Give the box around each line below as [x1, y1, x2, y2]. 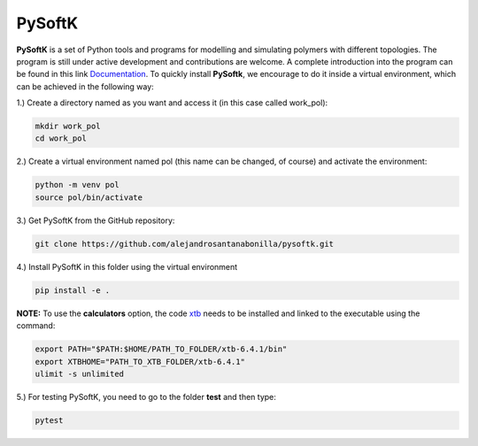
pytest [35, 415, 64, 425]
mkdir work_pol [35, 121, 101, 132]
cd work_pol [35, 134, 88, 143]
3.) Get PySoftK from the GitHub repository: [16, 215, 175, 226]
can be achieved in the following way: [16, 81, 154, 92]
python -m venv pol [35, 180, 119, 190]
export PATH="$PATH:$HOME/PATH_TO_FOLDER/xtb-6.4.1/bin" [35, 344, 288, 354]
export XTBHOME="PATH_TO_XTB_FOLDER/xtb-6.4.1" [35, 357, 245, 366]
